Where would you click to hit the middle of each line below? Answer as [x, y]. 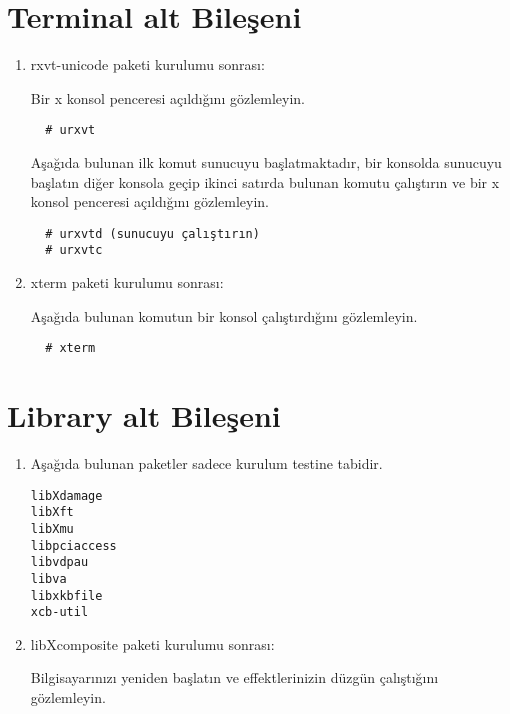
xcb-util [59, 612]
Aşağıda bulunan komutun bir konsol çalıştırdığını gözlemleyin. [224, 315]
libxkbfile [66, 595]
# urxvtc [74, 250]
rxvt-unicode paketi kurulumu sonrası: [147, 64]
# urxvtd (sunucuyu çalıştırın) [152, 233]
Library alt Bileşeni [144, 415]
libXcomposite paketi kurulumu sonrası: [152, 643]
